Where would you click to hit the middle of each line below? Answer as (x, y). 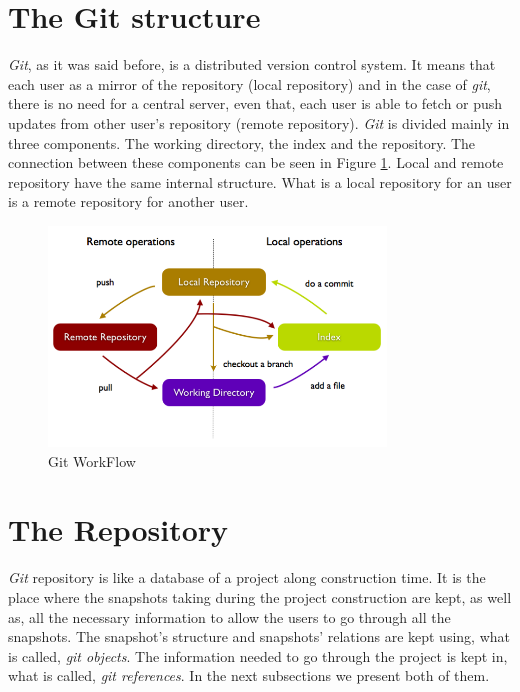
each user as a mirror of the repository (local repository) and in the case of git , (249, 83)
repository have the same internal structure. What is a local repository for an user (260, 181)
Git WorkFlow (92, 460)
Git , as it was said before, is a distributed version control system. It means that (252, 64)
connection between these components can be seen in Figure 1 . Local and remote (256, 162)
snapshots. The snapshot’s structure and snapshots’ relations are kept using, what (259, 636)
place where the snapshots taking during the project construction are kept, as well (260, 596)
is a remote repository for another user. (128, 201)
